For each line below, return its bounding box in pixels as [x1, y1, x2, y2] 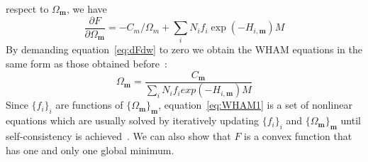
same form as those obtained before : [6, 55, 167, 70]
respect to [6, 1, 49, 16]
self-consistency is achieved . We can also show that [6, 129, 231, 144]
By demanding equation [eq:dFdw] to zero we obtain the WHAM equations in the [6, 42, 363, 57]
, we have [67, 1, 107, 16]
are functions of [55, 97, 123, 112]
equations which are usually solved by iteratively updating [6, 113, 259, 128]
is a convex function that [244, 129, 352, 144]
